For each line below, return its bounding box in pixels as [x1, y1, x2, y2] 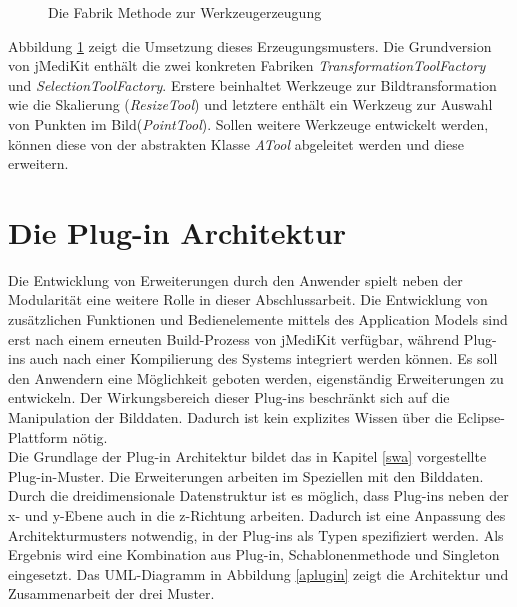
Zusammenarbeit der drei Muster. [8, 583, 215, 604]
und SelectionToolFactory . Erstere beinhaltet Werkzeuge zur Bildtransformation [8, 74, 497, 95]
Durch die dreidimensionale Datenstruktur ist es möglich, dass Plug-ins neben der [8, 485, 509, 506]
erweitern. [8, 153, 69, 174]
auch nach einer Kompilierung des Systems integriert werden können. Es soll [29, 348, 498, 369]
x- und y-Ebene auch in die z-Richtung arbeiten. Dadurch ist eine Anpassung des [8, 505, 506, 525]
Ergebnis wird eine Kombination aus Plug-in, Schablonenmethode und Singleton [8, 544, 500, 565]
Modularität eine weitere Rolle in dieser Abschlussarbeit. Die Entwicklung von [8, 289, 488, 310]
